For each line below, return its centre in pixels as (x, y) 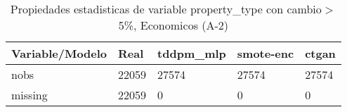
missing (30, 95)
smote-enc (266, 53)
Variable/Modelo (59, 53)
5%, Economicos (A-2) (173, 25)
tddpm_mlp (192, 53)
